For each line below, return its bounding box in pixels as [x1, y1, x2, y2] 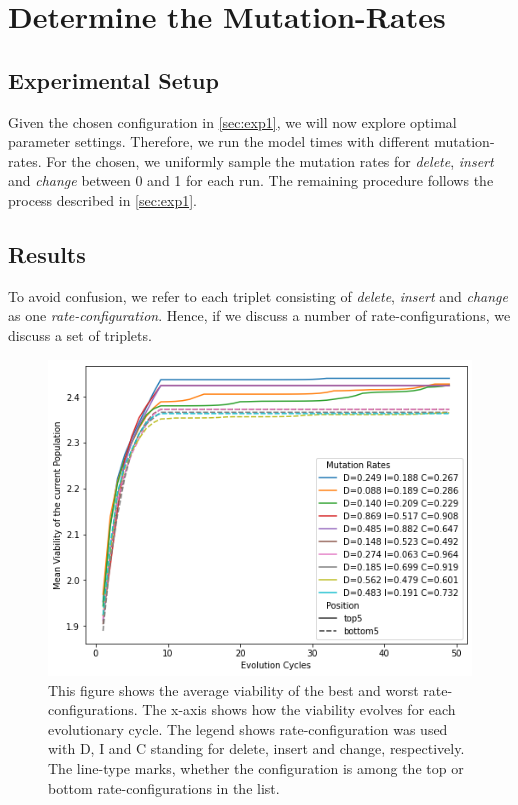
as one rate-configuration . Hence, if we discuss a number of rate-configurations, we [8, 305, 511, 326]
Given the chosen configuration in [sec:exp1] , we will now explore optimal [8, 111, 457, 132]
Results [8, 238, 86, 269]
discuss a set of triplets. [8, 324, 152, 345]
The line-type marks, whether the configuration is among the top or [48, 758, 464, 778]
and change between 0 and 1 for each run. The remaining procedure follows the [8, 170, 494, 191]
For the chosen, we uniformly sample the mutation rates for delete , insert [46, 150, 494, 171]
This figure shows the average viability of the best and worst [48, 679, 419, 700]
